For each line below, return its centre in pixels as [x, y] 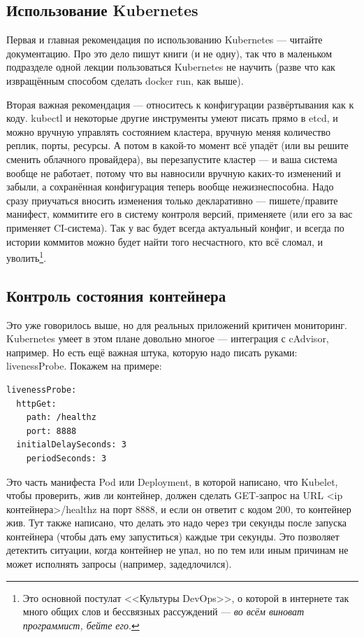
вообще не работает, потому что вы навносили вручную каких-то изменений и [174, 173]
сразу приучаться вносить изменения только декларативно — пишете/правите [172, 200]
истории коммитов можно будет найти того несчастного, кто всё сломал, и [165, 241]
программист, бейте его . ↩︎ [81, 625]
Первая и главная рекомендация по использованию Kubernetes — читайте [165, 40]
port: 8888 [51, 431]
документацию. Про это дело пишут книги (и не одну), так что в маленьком [169, 53]
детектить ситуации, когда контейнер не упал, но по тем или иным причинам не [177, 550]
